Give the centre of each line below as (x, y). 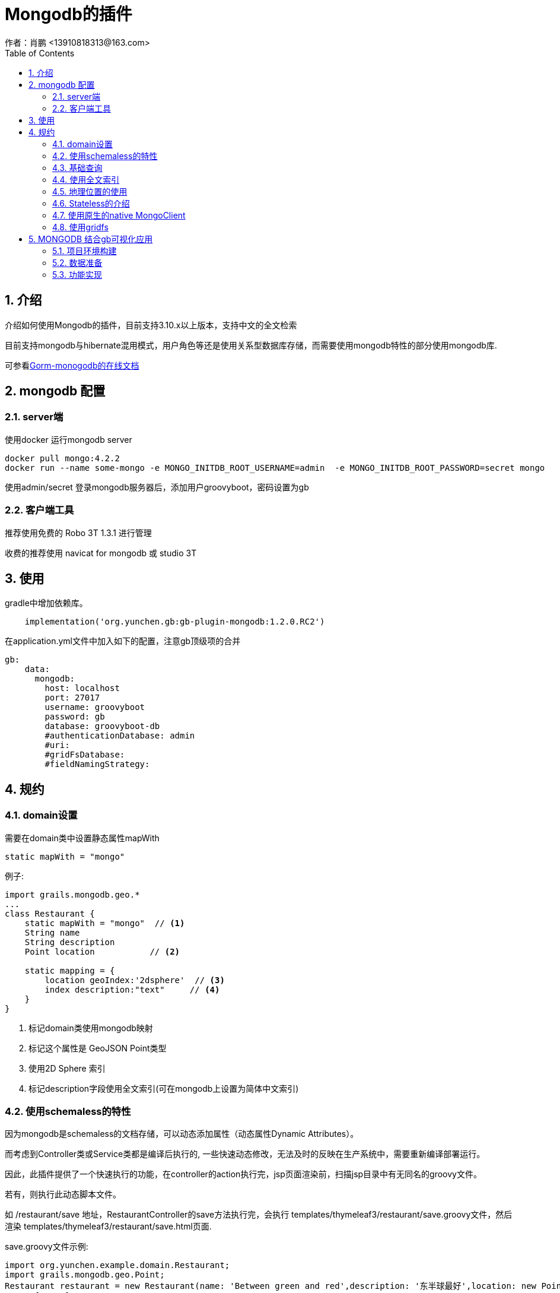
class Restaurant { (50, 913)
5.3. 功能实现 (77, 274)
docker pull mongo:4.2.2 (62, 458)
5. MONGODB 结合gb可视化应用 (91, 239)
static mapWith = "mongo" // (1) (105, 923)
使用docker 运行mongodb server (69, 439)
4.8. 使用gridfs (80, 227)
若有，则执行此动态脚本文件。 (63, 1194)
